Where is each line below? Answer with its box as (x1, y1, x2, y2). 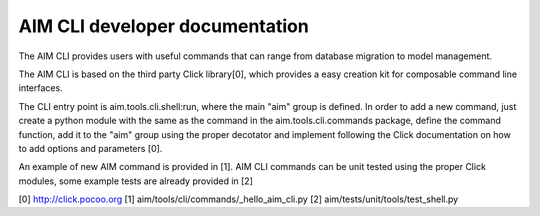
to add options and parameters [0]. (18, 142, 163, 154)
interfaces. (18, 82, 64, 94)
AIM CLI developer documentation (18, 15, 309, 37)
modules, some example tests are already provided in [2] (18, 175, 254, 187)
